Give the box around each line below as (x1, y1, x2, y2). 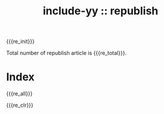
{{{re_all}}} (6, 90, 33, 97)
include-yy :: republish (42, 4, 159, 18)
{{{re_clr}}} (6, 101, 34, 109)
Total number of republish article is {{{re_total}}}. (6, 50, 127, 57)
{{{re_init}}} (6, 38, 35, 45)
